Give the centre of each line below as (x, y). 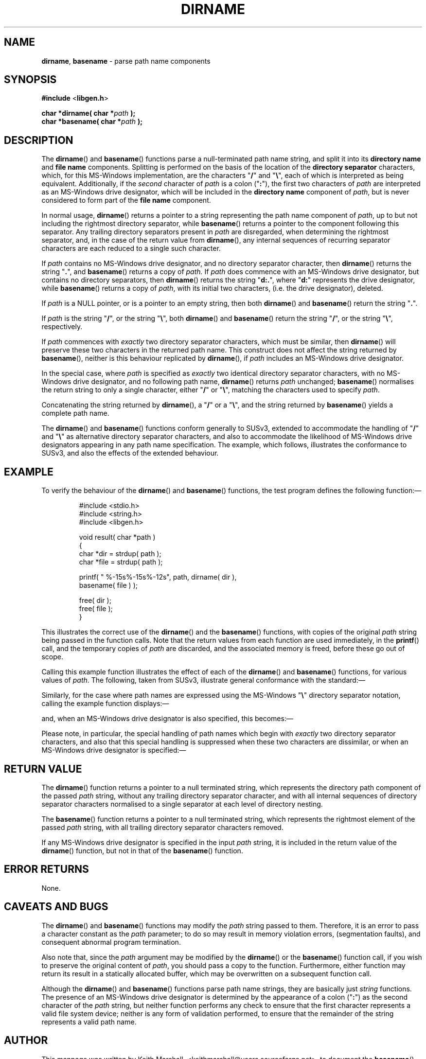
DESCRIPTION (39, 140)
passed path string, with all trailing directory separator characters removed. (162, 827)
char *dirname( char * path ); (89, 113)
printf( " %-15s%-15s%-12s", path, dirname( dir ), (158, 577)
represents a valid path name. (89, 1022)
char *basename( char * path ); (92, 122)
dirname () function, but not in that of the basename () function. (142, 850)
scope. (52, 657)
